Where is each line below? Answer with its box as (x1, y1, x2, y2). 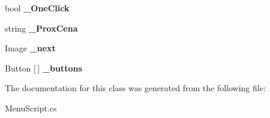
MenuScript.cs (5, 101, 57, 114)
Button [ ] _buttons (5, 61, 82, 74)
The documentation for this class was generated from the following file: (5, 82, 266, 94)
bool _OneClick (5, 2, 70, 14)
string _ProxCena (5, 21, 78, 34)
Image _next (5, 42, 56, 54)
